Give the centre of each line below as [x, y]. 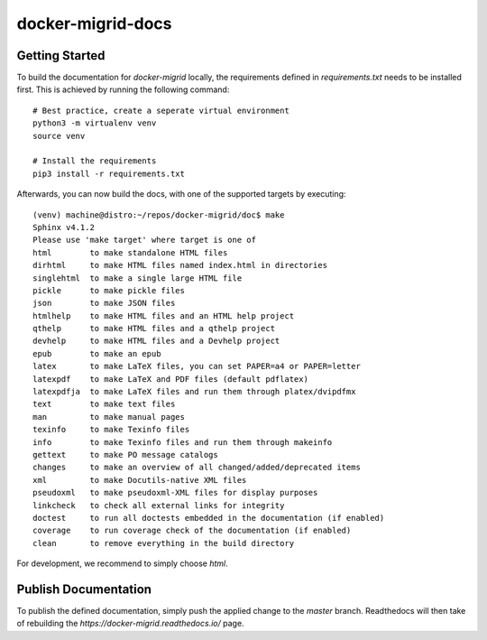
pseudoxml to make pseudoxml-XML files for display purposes [175, 493]
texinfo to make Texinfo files [111, 430]
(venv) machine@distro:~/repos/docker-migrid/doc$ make [159, 215]
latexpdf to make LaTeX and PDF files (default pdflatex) [170, 379]
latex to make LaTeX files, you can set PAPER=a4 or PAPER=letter [197, 366]
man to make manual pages [109, 417]
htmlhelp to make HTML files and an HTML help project [164, 315]
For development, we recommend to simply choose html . [123, 563]
